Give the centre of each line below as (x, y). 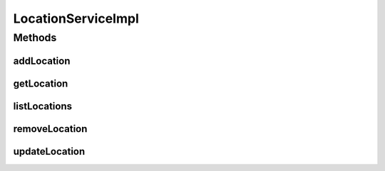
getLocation (41, 83)
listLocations (43, 106)
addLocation (42, 61)
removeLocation (50, 129)
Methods (35, 38)
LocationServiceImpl (76, 18)
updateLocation (49, 151)
